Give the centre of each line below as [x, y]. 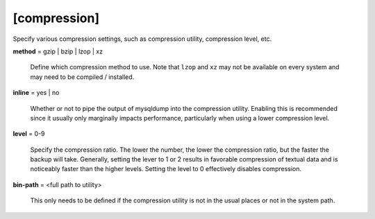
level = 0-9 [29, 134]
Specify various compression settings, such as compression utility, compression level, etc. [142, 39]
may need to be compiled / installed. [82, 77]
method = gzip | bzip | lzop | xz [58, 51]
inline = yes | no [36, 93]
